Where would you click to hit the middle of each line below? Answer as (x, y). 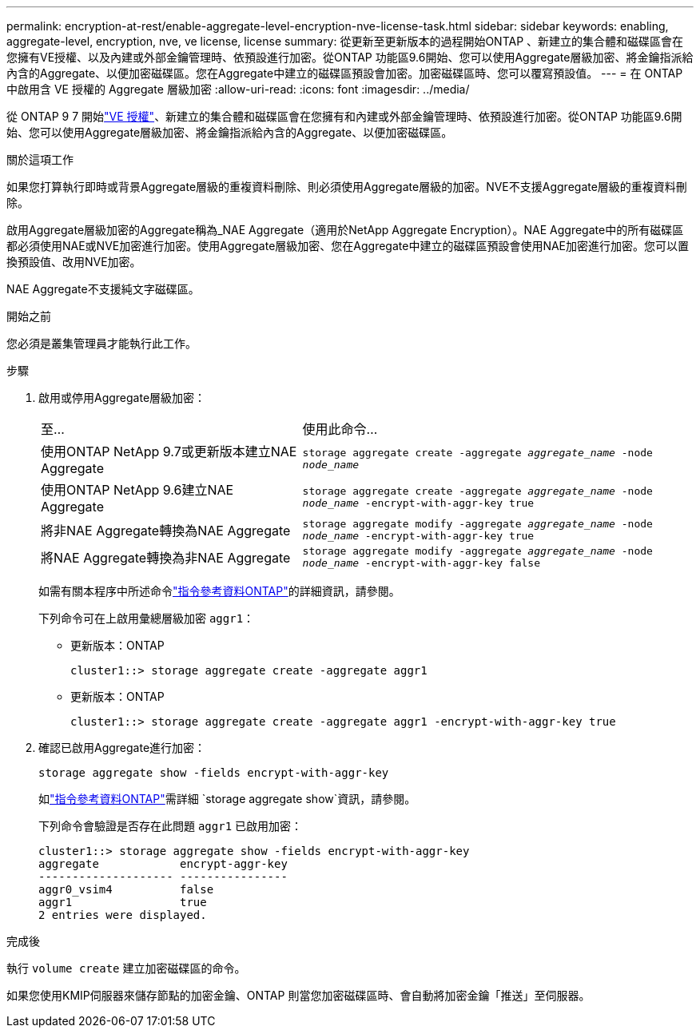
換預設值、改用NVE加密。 (74, 262)
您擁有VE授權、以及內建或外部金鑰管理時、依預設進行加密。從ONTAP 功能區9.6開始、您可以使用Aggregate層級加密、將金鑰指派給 (350, 57)
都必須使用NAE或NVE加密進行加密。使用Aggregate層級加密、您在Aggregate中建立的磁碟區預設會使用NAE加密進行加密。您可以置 (348, 246)
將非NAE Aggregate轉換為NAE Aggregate (166, 531)
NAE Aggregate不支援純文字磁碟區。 (103, 289)
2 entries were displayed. (123, 915)
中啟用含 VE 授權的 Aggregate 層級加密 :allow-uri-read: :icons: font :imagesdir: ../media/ (238, 89)
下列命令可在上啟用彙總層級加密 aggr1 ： (147, 618)
